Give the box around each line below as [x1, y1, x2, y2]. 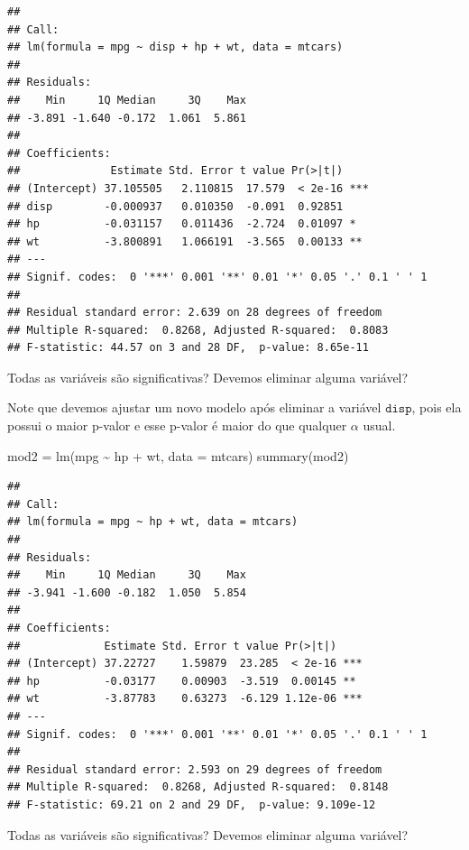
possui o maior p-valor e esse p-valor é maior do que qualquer [7, 416, 347, 435]
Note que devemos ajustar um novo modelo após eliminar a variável [7, 398, 382, 417]
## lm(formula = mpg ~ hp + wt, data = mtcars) [7, 515, 299, 529]
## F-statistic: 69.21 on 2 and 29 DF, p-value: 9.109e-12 [7, 798, 376, 811]
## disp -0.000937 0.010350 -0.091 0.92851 [7, 199, 344, 213]
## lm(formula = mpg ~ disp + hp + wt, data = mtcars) [7, 41, 344, 54]
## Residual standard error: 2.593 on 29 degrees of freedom [7, 762, 382, 776]
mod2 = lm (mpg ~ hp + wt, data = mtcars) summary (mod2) [7, 446, 349, 465]
